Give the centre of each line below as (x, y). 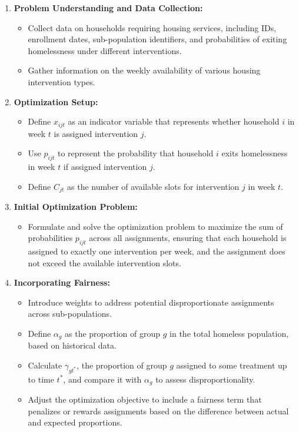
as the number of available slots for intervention (153, 186)
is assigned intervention (96, 133)
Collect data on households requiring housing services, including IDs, (152, 27)
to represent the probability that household (135, 153)
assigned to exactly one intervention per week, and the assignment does (157, 251)
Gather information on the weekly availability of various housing (144, 70)
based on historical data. (72, 345)
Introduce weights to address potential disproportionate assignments (151, 302)
